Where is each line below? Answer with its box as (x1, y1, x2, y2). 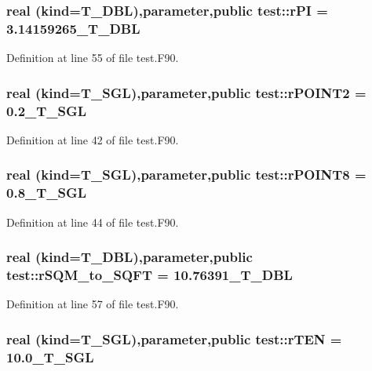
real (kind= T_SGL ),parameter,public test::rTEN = (6, 329, 342, 348)
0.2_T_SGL (6, 100, 87, 120)
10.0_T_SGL (6, 347, 94, 366)
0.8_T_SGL (6, 183, 87, 202)
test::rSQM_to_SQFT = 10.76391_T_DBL (6, 265, 293, 285)
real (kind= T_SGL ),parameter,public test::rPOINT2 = (6, 82, 367, 102)
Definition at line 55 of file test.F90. (6, 49, 179, 66)
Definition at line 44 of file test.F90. (6, 213, 179, 230)
